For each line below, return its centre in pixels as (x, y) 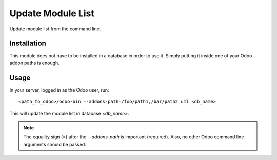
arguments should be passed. (55, 144)
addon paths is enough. (35, 63)
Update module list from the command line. (55, 29)
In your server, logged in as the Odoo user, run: (60, 90)
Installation (28, 43)
